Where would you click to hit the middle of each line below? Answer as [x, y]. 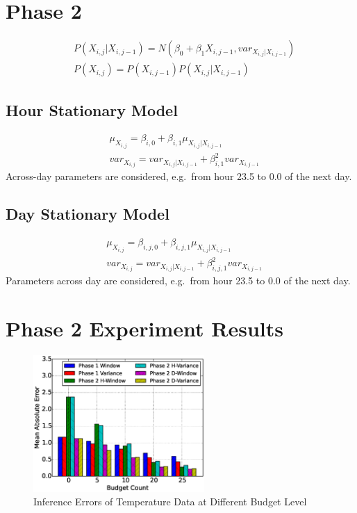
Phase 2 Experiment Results [144, 328]
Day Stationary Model [88, 214]
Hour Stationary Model [92, 109]
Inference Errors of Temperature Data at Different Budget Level [170, 502]
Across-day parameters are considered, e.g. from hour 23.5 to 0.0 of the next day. [179, 176]
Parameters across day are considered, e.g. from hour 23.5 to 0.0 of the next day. [178, 280]
